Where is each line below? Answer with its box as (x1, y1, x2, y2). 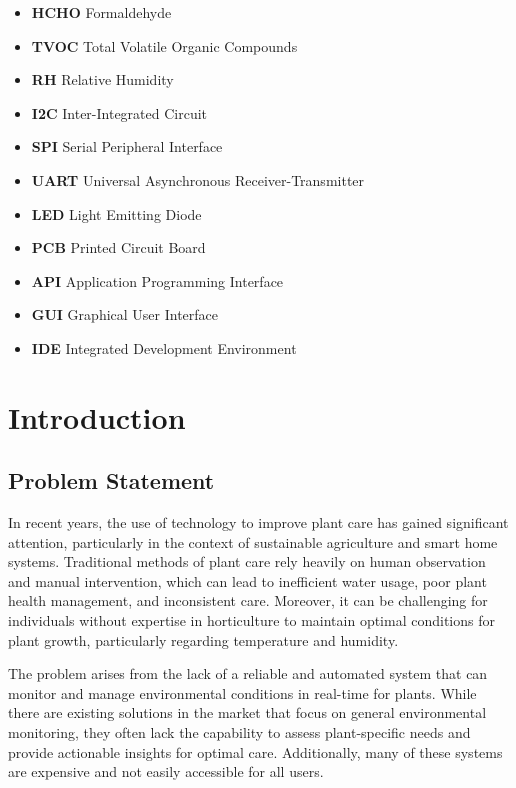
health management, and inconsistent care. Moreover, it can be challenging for (8, 590, 488, 611)
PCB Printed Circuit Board (31, 237, 206, 258)
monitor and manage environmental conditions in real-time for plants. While (8, 682, 477, 703)
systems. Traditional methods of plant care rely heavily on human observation (8, 551, 486, 572)
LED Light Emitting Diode (31, 203, 202, 224)
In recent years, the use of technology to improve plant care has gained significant (8, 512, 509, 533)
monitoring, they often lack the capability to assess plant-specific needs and (8, 722, 471, 743)
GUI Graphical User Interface (31, 304, 219, 325)
